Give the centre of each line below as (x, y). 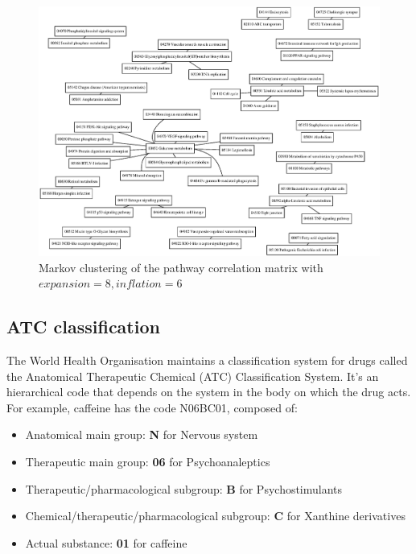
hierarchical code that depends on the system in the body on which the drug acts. (209, 392)
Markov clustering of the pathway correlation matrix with (181, 267)
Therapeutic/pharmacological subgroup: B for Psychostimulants (184, 488)
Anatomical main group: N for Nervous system (142, 434)
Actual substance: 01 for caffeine (106, 542)
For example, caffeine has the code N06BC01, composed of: (152, 407)
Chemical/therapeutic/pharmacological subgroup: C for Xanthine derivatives (215, 516)
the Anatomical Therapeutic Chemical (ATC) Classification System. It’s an (193, 376)
